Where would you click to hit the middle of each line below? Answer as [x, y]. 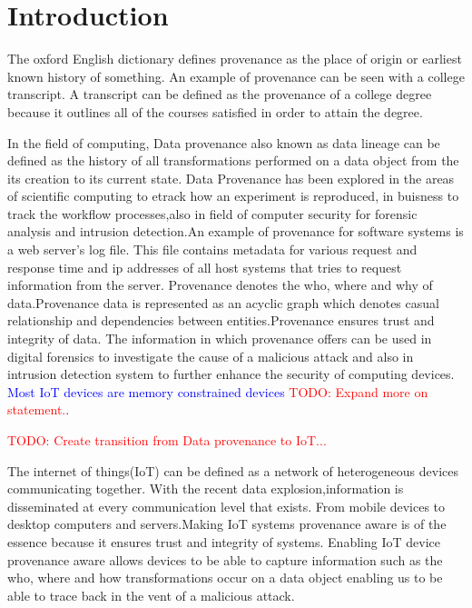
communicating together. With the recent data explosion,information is [206, 488]
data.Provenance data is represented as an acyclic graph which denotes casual [223, 302]
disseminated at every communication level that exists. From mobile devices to [226, 506]
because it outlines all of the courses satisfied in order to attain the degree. [215, 111]
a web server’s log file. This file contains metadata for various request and [212, 249]
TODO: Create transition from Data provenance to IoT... [167, 440]
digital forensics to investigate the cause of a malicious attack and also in [211, 356]
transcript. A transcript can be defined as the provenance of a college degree [220, 94]
